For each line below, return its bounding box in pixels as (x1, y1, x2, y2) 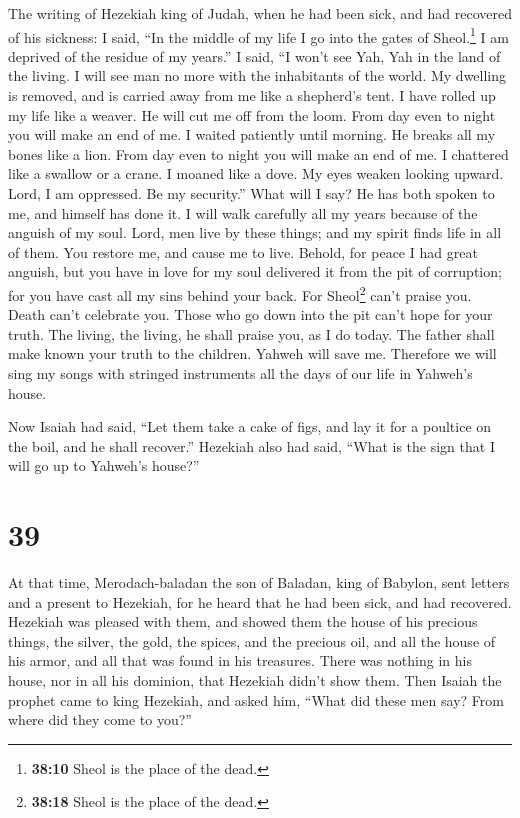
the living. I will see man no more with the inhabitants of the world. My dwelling (8, 65, 507, 86)
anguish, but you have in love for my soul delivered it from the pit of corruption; (8, 261, 502, 282)
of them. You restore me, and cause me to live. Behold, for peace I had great (8, 241, 478, 262)
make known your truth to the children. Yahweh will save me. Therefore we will (8, 343, 497, 364)
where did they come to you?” (8, 709, 192, 730)
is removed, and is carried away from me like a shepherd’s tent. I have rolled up (8, 85, 496, 106)
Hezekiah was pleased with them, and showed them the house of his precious (8, 611, 478, 632)
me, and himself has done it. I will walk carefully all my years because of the (8, 202, 478, 223)
